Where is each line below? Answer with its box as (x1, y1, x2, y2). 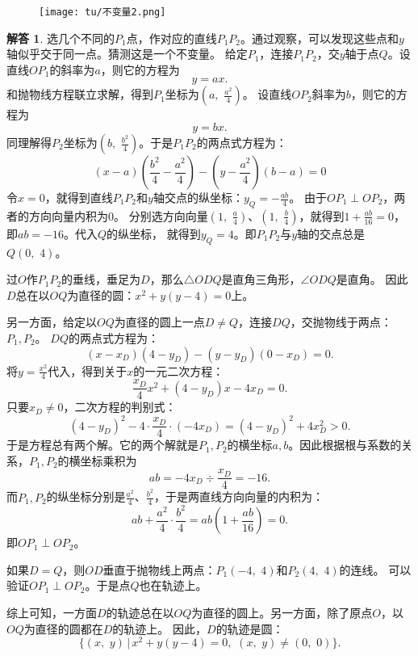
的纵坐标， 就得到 (107, 225, 201, 242)
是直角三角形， (221, 271, 301, 288)
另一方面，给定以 (6, 313, 97, 330)
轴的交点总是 (297, 225, 366, 242)
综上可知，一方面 (6, 604, 97, 621)
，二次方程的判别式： (63, 398, 177, 415)
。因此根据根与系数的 (288, 436, 402, 453)
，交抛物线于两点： (290, 313, 392, 330)
